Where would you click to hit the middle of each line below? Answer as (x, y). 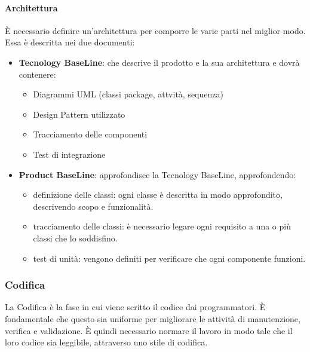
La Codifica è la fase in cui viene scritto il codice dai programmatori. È (135, 307)
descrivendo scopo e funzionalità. (93, 206)
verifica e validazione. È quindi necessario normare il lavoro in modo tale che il (149, 330)
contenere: (37, 74)
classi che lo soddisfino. (75, 238)
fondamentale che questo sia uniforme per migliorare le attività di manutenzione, (153, 318)
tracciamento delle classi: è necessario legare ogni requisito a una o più (162, 226)
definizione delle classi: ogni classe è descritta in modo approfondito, (158, 195)
